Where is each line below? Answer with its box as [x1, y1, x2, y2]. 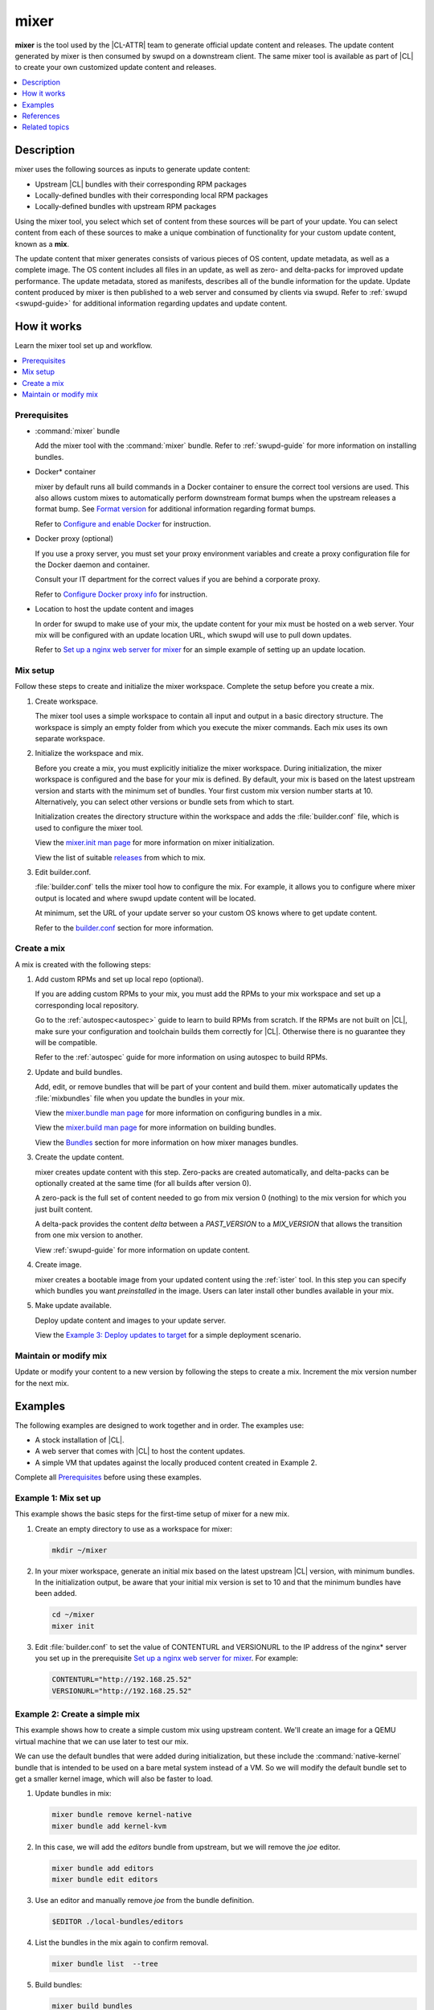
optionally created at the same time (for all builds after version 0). [35, 1178, 252, 1188]
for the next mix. [14, 1378, 70, 1388]
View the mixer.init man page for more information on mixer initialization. [35, 838, 275, 847]
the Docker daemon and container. [35, 560, 150, 569]
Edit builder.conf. [35, 867, 92, 876]
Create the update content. [35, 1152, 125, 1162]
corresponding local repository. [35, 1000, 140, 1010]
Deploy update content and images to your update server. [35, 1315, 227, 1325]
